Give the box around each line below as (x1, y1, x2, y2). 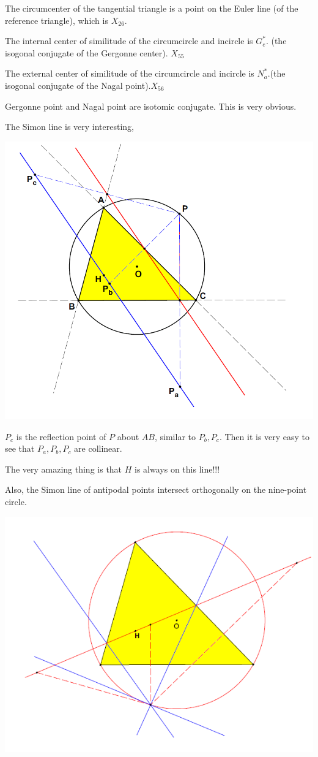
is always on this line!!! (135, 462, 220, 475)
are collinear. (74, 442, 122, 455)
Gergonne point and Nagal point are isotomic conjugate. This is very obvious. (5, 99, 297, 112)
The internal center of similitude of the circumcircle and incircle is (5, 34, 253, 47)
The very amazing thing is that (5, 462, 122, 475)
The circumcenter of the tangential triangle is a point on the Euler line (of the (5, 2, 298, 14)
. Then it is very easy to (219, 430, 310, 443)
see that (5, 442, 35, 455)
